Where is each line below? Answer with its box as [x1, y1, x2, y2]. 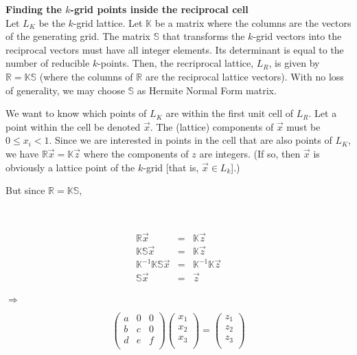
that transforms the [162, 29, 245, 43]
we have [5, 146, 39, 160]
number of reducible [5, 56, 90, 70]
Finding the [5, 2, 62, 16]
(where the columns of [39, 69, 133, 83]
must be [286, 119, 321, 133]
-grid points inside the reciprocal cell [70, 2, 249, 16]
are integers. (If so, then [199, 146, 301, 160]
